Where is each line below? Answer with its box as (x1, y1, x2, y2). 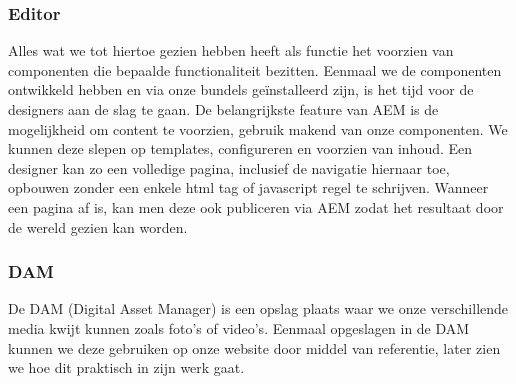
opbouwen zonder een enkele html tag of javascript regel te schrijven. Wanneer (8, 177, 489, 198)
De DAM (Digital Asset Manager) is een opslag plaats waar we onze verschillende (8, 298, 509, 319)
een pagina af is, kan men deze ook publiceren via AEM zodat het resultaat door (8, 196, 504, 217)
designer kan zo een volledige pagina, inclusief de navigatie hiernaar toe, (8, 157, 450, 178)
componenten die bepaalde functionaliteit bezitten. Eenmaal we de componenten (8, 59, 502, 80)
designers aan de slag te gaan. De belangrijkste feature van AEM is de (8, 99, 439, 119)
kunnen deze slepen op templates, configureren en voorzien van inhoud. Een (8, 138, 473, 159)
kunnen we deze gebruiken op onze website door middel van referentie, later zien (8, 337, 501, 358)
